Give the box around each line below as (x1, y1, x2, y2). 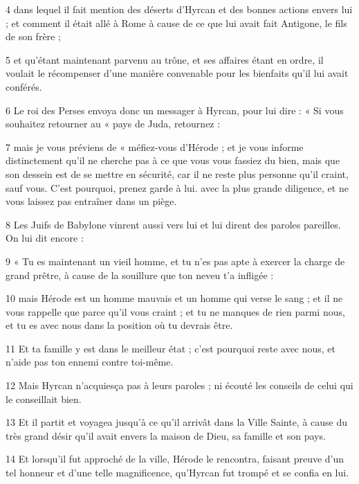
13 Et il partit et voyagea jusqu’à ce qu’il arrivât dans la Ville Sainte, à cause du (6, 415, 348, 429)
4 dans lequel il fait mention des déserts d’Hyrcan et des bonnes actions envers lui (6, 2, 353, 16)
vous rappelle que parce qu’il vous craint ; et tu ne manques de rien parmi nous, (6, 304, 345, 319)
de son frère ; (6, 29, 61, 44)
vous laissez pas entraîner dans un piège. (6, 194, 177, 208)
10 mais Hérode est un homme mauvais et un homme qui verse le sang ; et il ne (6, 291, 343, 305)
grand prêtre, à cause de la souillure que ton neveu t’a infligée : (6, 267, 274, 282)
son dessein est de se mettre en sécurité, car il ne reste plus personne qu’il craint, (6, 166, 349, 181)
